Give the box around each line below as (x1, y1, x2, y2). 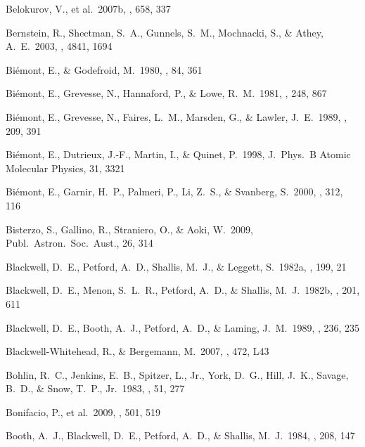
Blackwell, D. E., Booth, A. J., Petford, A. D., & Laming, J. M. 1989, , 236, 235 (6, 320, 360, 335)
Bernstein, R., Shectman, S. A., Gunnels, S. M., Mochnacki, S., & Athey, (6, 25, 324, 39)
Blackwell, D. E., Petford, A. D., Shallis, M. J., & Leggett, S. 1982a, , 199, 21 (6, 259, 347, 273)
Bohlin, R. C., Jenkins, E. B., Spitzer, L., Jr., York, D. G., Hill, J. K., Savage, (6, 367, 349, 382)
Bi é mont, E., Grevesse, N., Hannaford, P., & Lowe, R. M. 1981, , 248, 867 (6, 86, 327, 101)
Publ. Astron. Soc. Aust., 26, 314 (6, 235, 153, 250)
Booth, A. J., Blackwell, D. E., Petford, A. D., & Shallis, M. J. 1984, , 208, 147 (6, 428, 355, 443)
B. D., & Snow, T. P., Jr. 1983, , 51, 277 (6, 381, 185, 396)
